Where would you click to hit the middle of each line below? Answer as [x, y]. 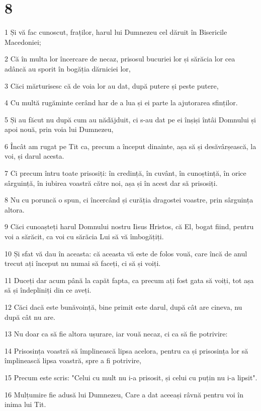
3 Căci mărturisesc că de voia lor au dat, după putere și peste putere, [112, 85]
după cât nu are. [30, 317]
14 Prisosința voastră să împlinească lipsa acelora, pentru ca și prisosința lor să [126, 350]
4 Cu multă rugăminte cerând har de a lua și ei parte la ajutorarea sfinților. [121, 102]
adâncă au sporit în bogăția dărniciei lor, [68, 68]
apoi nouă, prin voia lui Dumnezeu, [59, 129]
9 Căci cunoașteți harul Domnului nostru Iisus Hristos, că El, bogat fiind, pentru [129, 226]
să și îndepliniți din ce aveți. [48, 290]
